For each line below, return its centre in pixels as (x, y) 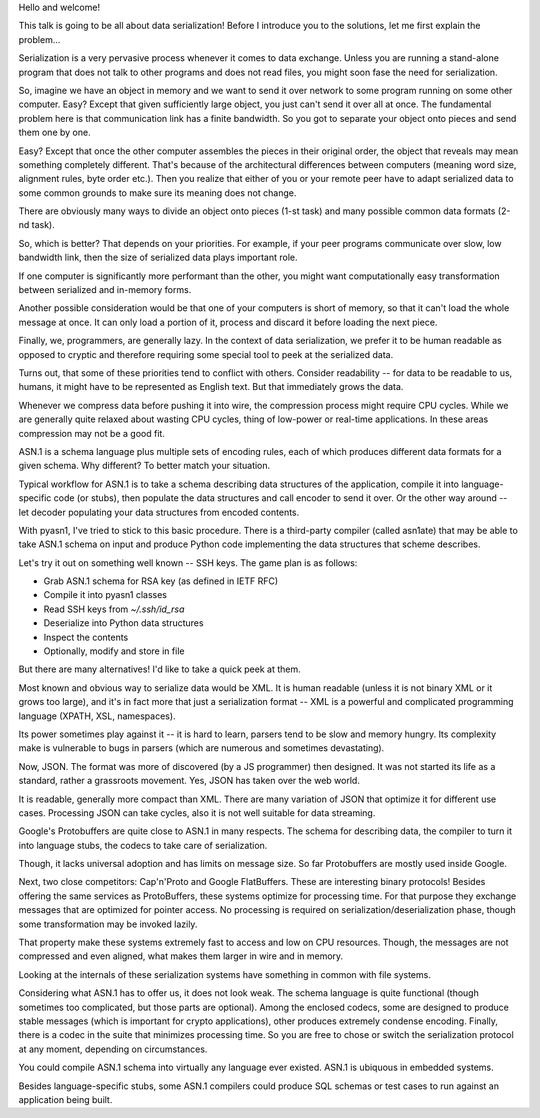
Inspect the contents (86, 637)
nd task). (36, 225)
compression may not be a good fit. (91, 433)
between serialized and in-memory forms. (105, 290)
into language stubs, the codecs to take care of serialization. (143, 845)
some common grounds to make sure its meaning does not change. (157, 192)
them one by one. (54, 132)
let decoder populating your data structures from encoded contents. (159, 512)
